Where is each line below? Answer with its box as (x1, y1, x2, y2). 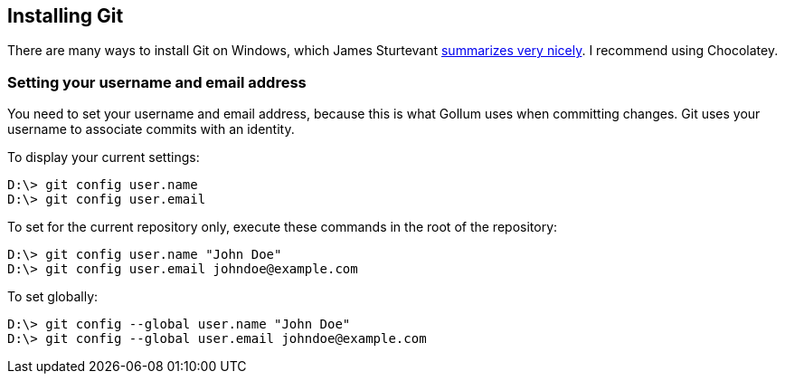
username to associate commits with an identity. (7, 121, 295, 138)
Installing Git (7, 5, 124, 27)
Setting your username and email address (7, 72, 307, 91)
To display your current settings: (7, 149, 200, 166)
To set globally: (7, 289, 99, 305)
